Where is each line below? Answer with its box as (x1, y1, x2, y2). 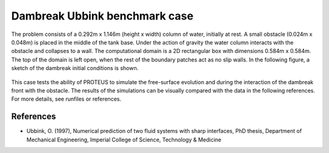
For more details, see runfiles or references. (11, 95, 122, 103)
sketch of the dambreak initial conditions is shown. (11, 65, 139, 72)
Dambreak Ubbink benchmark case (11, 9, 194, 23)
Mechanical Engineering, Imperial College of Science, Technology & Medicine (26, 136, 222, 143)
